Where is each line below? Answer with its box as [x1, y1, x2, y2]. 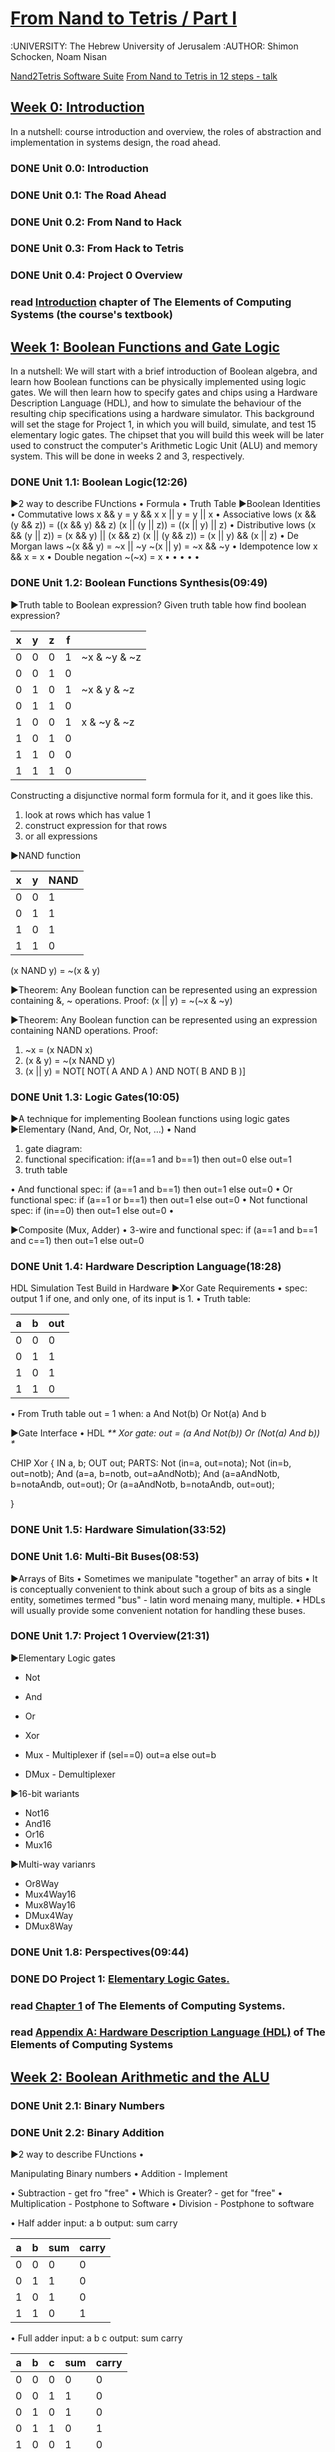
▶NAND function [10, 849, 81, 861]
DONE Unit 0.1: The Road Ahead [10, 188, 167, 202]
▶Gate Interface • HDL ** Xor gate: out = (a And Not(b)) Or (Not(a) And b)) [10, 1427, 321, 1439]
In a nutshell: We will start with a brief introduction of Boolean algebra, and [10, 365, 318, 377]
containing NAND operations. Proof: [10, 1024, 159, 1036]
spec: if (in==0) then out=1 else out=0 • [10, 1204, 175, 1216]
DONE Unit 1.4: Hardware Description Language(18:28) [10, 1259, 282, 1273]
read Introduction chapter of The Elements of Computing [10, 295, 292, 309]
